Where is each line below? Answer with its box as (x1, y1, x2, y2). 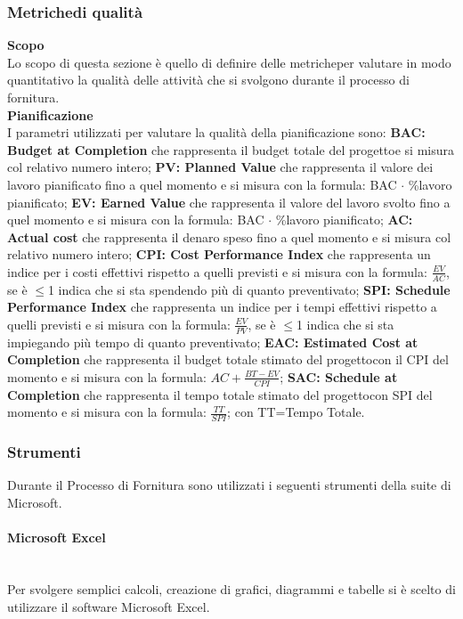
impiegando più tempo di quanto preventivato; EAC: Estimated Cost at (7, 332, 418, 351)
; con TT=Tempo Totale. (227, 403, 365, 421)
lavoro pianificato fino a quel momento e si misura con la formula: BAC (7, 175, 397, 193)
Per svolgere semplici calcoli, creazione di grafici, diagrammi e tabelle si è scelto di (7, 580, 456, 599)
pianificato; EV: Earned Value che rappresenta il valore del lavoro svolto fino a (7, 192, 451, 211)
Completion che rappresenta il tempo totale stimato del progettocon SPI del (7, 385, 433, 403)
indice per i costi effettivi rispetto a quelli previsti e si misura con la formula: (7, 262, 427, 281)
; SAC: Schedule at (280, 367, 398, 386)
